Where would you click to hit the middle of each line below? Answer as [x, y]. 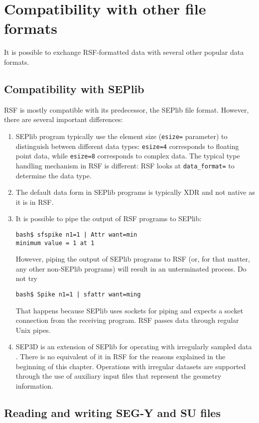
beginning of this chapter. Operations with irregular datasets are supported [131, 366]
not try [27, 278]
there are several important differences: [64, 119]
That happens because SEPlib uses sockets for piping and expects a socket [129, 310]
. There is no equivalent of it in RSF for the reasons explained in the [121, 356]
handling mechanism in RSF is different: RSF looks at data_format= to [125, 165]
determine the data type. [54, 175]
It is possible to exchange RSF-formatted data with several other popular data [124, 52]
